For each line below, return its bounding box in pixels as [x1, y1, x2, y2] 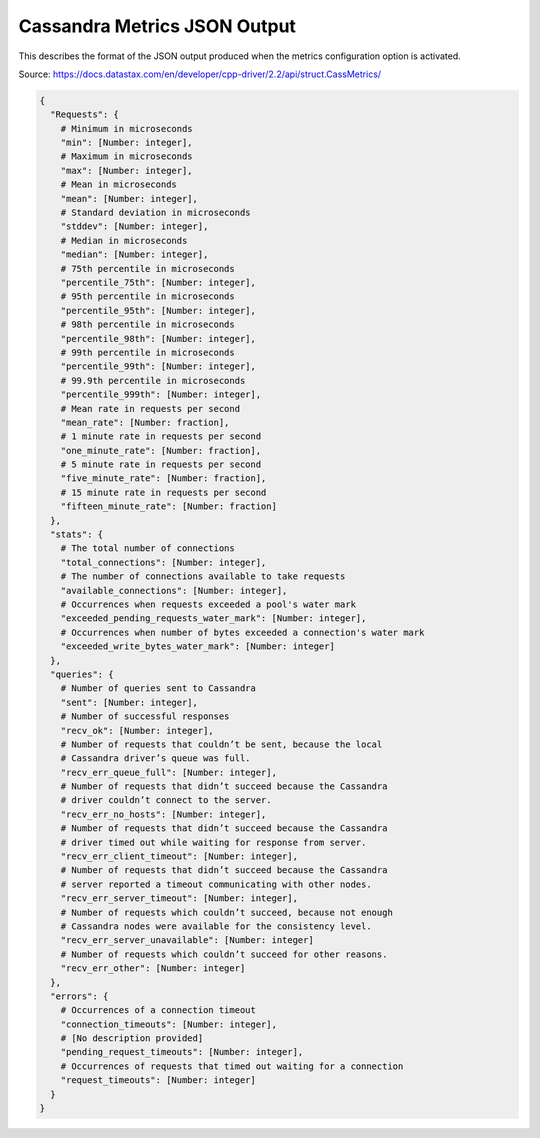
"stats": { [50, 529, 104, 540]
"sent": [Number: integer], [60, 696, 199, 708]
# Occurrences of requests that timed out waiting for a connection [60, 1060, 404, 1072]
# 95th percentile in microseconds [60, 291, 235, 302]
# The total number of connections [60, 543, 235, 554]
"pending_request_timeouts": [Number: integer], [60, 1046, 304, 1058]
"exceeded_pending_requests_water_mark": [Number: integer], [60, 613, 367, 624]
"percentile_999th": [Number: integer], [60, 389, 262, 400]
